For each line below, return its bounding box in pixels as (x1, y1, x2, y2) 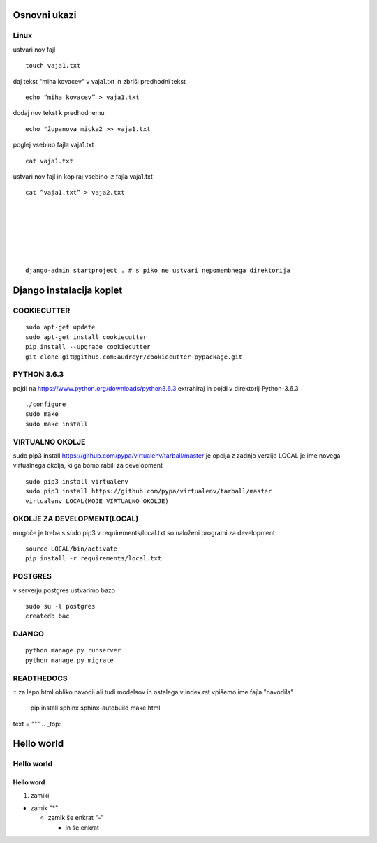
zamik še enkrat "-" (47, 814, 104, 822)
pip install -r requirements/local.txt (25, 555, 162, 562)
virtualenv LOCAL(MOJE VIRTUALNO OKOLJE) (25, 497, 169, 505)
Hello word (13, 778, 45, 786)
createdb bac (25, 612, 70, 620)
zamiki (30, 791, 50, 799)
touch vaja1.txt (25, 61, 81, 70)
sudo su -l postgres (25, 602, 96, 611)
